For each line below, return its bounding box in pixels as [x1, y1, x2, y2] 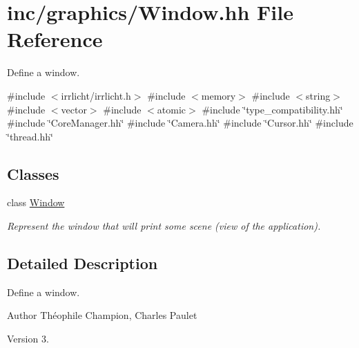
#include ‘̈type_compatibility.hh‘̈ [202, 102, 343, 116]
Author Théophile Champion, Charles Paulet [7, 308, 197, 322]
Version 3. [7, 331, 49, 346]
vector [61, 102, 87, 116]
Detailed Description [7, 253, 158, 274]
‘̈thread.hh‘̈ [7, 129, 53, 143]
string [306, 88, 331, 102]
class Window [7, 195, 65, 210]
